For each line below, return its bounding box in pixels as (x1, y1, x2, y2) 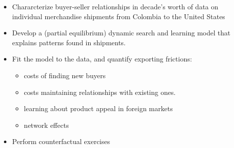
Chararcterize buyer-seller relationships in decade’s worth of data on (12, 1, 219, 11)
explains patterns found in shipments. (12, 37, 126, 47)
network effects (24, 119, 69, 130)
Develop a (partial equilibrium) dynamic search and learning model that (12, 28, 231, 38)
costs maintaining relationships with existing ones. (24, 87, 176, 97)
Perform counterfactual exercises (12, 136, 110, 147)
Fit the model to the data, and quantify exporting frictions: (12, 54, 192, 64)
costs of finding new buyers (24, 70, 106, 80)
